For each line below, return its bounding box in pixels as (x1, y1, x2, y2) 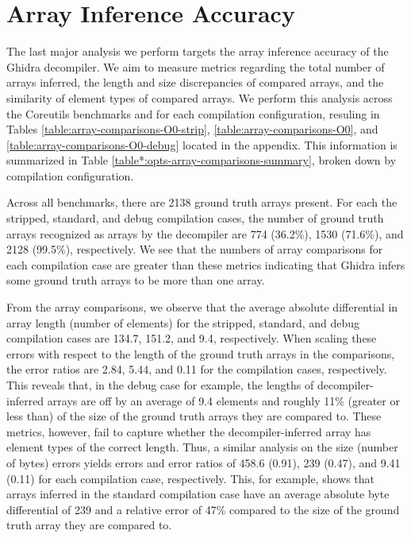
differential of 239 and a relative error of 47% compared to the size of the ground (6, 501, 400, 517)
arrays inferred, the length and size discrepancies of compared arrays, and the (6, 74, 384, 91)
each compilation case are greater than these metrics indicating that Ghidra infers (6, 256, 405, 273)
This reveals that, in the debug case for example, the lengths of (6, 377, 314, 393)
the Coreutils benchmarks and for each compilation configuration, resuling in (6, 105, 380, 122)
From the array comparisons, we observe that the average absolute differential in (6, 299, 398, 315)
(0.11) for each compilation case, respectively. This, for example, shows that (6, 470, 375, 486)
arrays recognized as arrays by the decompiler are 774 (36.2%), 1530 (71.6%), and (6, 225, 404, 242)
